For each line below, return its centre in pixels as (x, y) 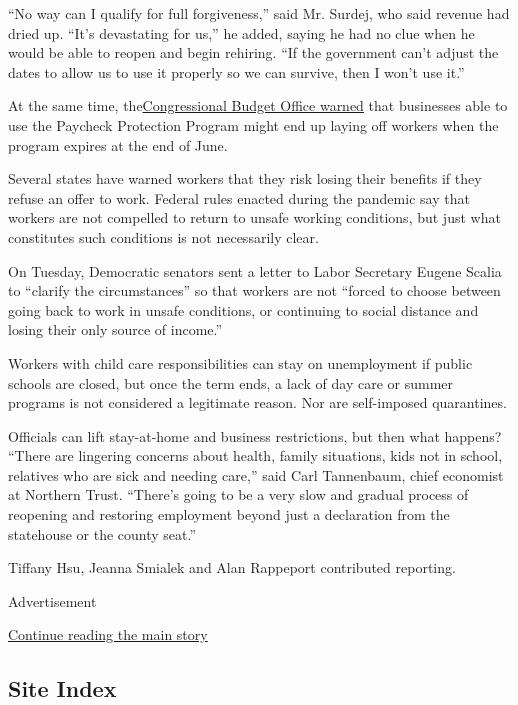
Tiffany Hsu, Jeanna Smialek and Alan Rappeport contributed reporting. (232, 567)
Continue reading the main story (108, 634)
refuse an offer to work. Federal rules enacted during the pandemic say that (239, 197)
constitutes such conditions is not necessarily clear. (163, 236)
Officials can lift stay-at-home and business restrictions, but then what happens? (255, 435)
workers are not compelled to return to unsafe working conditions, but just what (254, 217)
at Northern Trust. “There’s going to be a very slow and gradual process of (238, 494)
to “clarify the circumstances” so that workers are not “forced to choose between (254, 290)
